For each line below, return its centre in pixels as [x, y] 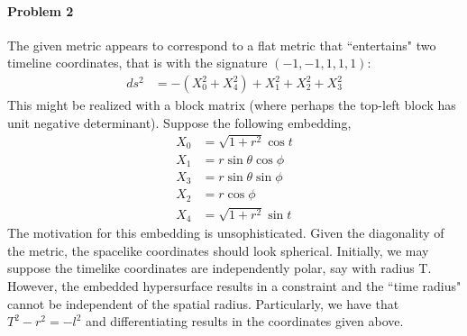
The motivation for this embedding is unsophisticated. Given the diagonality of [226, 233]
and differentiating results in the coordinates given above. [245, 321]
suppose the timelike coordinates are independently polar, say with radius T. [220, 268]
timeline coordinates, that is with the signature [137, 63]
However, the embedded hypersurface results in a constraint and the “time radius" [234, 286]
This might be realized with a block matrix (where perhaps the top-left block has [232, 105]
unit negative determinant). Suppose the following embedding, [179, 122]
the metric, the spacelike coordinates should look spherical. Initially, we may [218, 250]
